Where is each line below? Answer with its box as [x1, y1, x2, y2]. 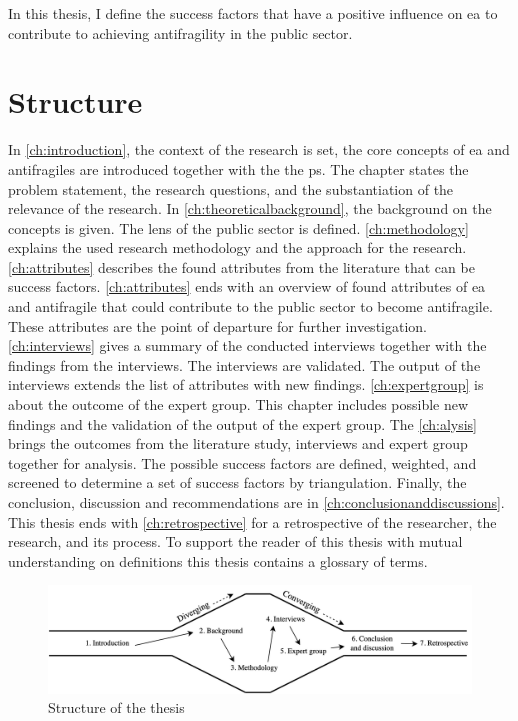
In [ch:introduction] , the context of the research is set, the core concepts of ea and [8, 139, 510, 160]
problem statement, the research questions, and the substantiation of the [8, 178, 454, 199]
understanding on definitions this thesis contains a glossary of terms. [8, 550, 428, 571]
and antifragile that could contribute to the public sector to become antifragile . [8, 296, 493, 317]
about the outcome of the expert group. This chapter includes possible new [8, 394, 469, 415]
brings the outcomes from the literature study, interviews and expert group [8, 433, 468, 454]
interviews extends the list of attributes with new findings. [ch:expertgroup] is [8, 374, 484, 395]
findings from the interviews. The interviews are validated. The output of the [8, 354, 481, 375]
